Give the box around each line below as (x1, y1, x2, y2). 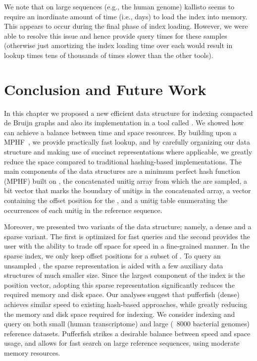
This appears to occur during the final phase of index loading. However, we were (4, 21, 248, 31)
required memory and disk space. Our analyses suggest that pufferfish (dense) (4, 289, 240, 300)
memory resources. (4, 347, 60, 358)
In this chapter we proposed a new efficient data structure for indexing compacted (4, 107, 253, 118)
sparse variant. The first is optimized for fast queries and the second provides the (4, 231, 250, 241)
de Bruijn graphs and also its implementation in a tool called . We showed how (4, 117, 244, 128)
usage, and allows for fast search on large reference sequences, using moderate (4, 338, 240, 348)
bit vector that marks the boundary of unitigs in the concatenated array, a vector (4, 185, 251, 196)
